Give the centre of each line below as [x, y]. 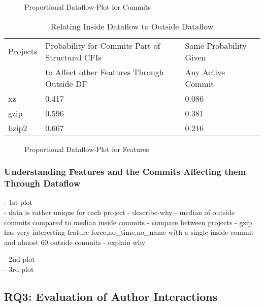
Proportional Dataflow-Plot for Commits [88, 7]
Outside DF [66, 83]
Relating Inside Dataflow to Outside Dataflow [132, 26]
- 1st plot [19, 202]
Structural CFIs [73, 57]
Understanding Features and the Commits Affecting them [125, 172]
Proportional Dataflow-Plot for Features [87, 149]
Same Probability [216, 45]
